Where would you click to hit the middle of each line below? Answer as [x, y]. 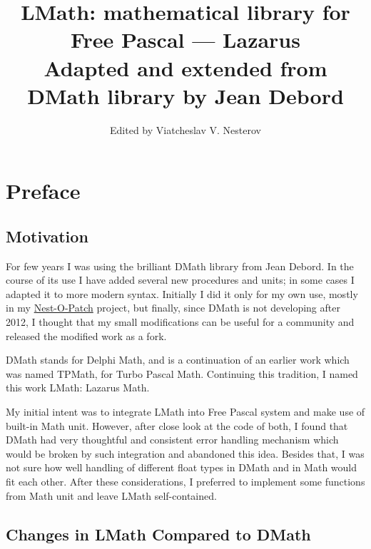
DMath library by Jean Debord [185, 95]
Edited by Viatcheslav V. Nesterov [185, 129]
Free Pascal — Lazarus [185, 40]
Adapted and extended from [185, 67]
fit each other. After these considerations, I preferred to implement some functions [185, 481]
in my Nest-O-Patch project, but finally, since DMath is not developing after [173, 308]
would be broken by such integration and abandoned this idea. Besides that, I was [185, 453]
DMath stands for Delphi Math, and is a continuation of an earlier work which [178, 360]
